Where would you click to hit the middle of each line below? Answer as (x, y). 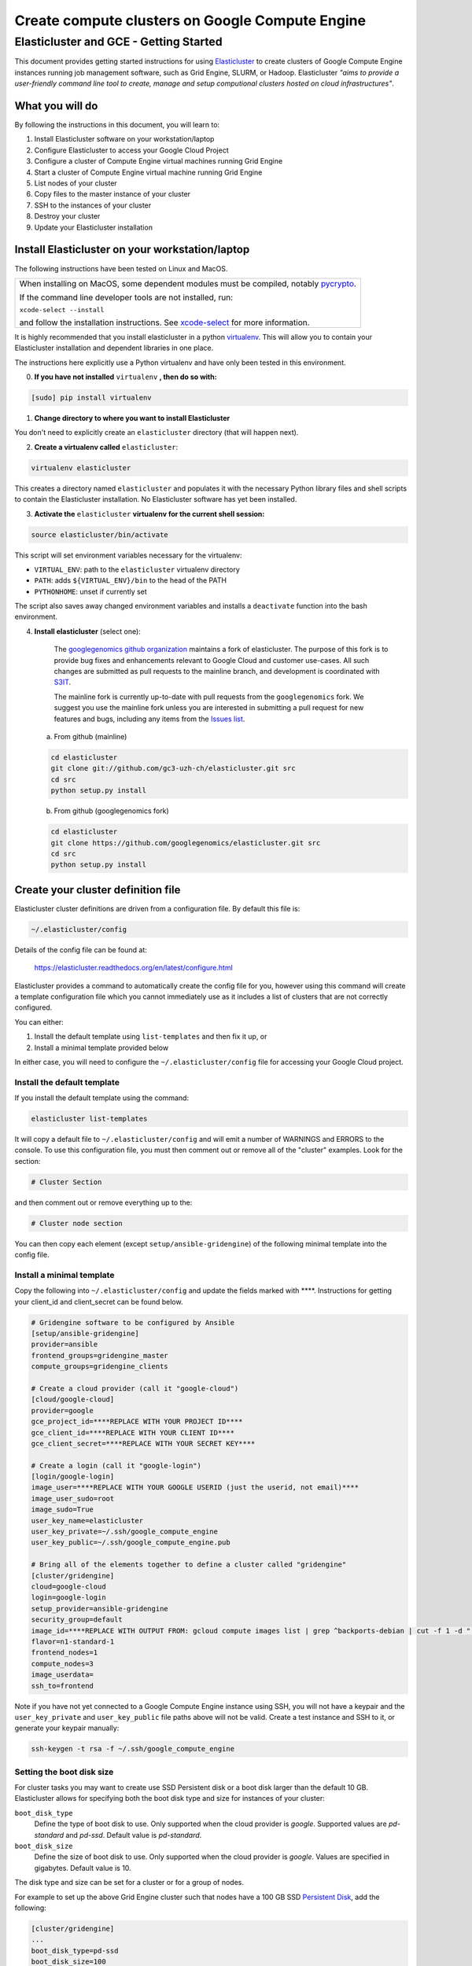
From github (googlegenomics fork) (111, 811)
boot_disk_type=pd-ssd (75, 1951)
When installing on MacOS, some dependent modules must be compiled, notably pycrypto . (188, 283)
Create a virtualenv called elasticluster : (106, 447)
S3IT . (63, 682)
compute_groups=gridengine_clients (100, 1367)
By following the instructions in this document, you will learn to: (117, 125)
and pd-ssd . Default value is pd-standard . (134, 1835)
